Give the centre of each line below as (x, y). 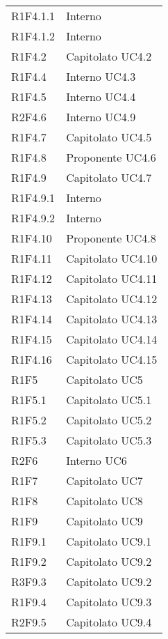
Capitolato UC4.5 (109, 137)
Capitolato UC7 (104, 480)
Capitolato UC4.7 (109, 177)
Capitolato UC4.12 (112, 299)
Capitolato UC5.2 (109, 420)
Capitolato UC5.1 (109, 400)
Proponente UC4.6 (111, 157)
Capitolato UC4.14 (112, 339)
